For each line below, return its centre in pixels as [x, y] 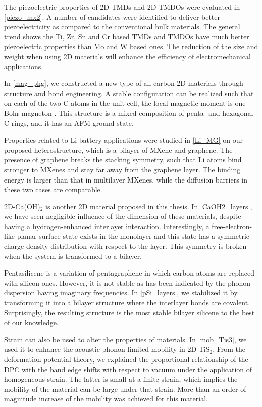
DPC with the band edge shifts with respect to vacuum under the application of [128, 369]
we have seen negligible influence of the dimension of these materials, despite [123, 216]
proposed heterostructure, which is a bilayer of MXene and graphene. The [118, 149]
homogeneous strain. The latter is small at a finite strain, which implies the [121, 379]
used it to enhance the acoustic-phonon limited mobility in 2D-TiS [107, 349]
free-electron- [232, 226]
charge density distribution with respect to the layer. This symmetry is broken [125, 246]
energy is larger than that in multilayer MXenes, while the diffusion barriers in [126, 179]
